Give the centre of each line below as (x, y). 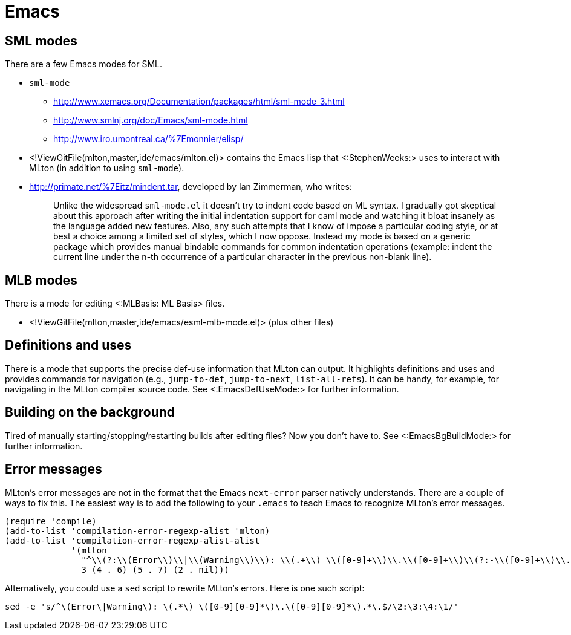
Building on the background (90, 412)
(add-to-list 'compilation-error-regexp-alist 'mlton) (138, 531)
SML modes (41, 41)
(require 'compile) (51, 521)
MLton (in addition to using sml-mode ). (107, 168)
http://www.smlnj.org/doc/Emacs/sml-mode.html (151, 120)
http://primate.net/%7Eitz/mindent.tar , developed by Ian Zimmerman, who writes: (191, 187)
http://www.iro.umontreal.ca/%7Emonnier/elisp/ (148, 139)
